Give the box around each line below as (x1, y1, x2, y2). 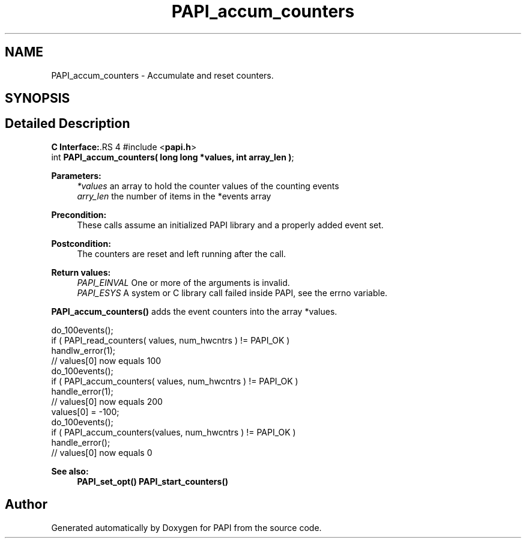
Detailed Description (5, 116, 130, 132)
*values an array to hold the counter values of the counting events (77, 180, 339, 191)
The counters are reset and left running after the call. (77, 248, 286, 259)
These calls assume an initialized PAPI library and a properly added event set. (77, 219, 384, 230)
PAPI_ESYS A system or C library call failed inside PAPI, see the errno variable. (77, 287, 388, 298)
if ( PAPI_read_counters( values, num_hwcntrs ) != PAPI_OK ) (51, 335, 290, 345)
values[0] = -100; (51, 406, 119, 417)
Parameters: (51, 170, 101, 181)
